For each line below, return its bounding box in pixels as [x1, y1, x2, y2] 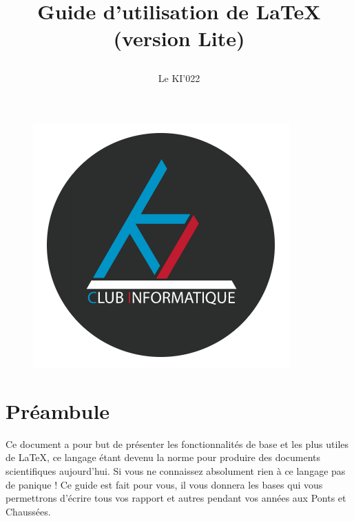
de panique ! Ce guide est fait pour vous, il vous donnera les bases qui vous [6, 477, 323, 491]
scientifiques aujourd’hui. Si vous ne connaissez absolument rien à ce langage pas [6, 464, 346, 478]
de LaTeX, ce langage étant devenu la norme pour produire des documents [6, 450, 321, 464]
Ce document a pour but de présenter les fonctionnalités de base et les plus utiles [6, 436, 349, 451]
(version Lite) [113, 24, 245, 52]
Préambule [6, 396, 110, 425]
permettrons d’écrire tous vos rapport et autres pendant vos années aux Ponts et [6, 491, 346, 505]
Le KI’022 [158, 70, 200, 85]
